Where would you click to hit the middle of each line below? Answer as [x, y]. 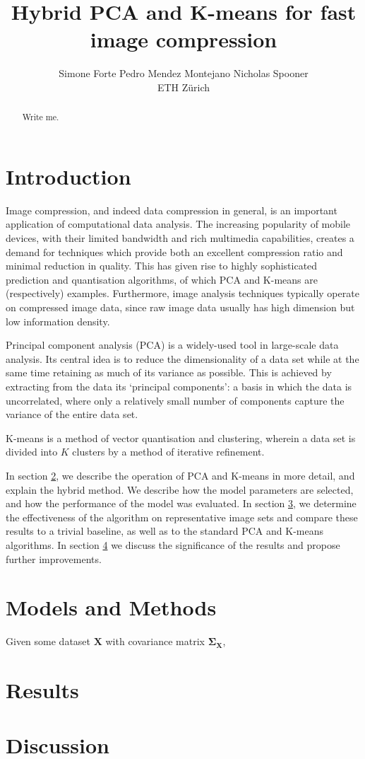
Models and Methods [111, 607]
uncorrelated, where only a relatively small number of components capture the [175, 400]
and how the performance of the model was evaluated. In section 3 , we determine [181, 503]
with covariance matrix [155, 641]
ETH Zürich [184, 87]
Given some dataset [48, 641]
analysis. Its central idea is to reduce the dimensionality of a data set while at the [182, 358]
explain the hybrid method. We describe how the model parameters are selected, [180, 489]
